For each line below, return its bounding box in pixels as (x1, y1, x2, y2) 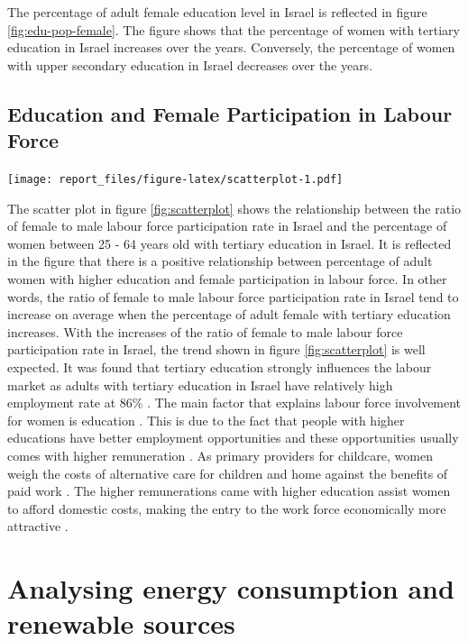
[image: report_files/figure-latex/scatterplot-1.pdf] (7, 172, 344, 186)
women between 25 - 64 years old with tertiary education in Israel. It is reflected (7, 234, 452, 252)
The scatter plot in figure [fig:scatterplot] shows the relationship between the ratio (7, 198, 462, 217)
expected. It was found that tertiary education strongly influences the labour (7, 357, 432, 376)
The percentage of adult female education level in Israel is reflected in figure (7, 3, 427, 21)
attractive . (7, 517, 69, 536)
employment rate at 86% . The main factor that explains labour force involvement (7, 393, 462, 412)
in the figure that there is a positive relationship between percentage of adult (7, 252, 433, 270)
